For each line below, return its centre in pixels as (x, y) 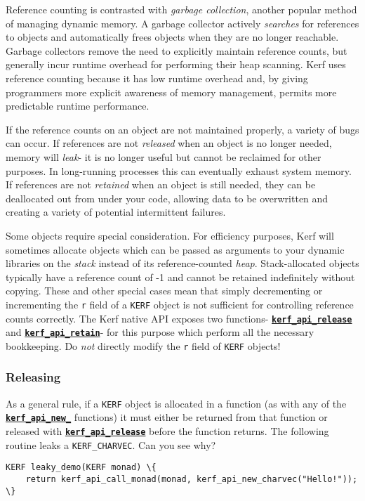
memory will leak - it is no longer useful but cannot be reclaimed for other (164, 156)
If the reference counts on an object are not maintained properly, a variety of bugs (182, 129)
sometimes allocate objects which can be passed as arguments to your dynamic (175, 249)
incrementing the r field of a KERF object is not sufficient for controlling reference (180, 304)
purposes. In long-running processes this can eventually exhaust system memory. (179, 170)
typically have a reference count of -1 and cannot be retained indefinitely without (180, 276)
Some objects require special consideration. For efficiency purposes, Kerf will (170, 235)
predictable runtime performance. (78, 106)
